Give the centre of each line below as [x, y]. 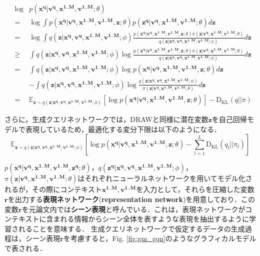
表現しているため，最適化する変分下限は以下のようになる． [123, 129]
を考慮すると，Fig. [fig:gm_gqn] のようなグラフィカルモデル [160, 238]
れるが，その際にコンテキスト [53, 189]
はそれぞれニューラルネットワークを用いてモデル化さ [165, 178]
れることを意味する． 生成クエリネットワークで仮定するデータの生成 [131, 228]
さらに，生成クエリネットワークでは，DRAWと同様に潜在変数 [106, 119]
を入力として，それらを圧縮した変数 [195, 189]
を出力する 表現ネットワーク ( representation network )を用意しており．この [131, 199]
